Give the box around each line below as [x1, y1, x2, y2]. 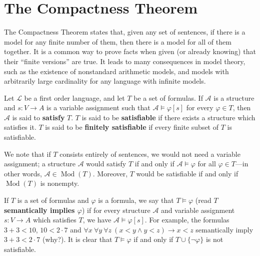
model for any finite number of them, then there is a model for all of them [4, 36, 231, 47]
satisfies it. [4, 122, 36, 132]
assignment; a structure [4, 158, 76, 169]
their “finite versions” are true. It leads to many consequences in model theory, [4, 56, 245, 66]
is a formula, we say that [98, 195, 174, 205]
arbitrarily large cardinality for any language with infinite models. [4, 76, 206, 86]
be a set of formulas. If [133, 92, 203, 103]
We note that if [4, 148, 51, 159]
